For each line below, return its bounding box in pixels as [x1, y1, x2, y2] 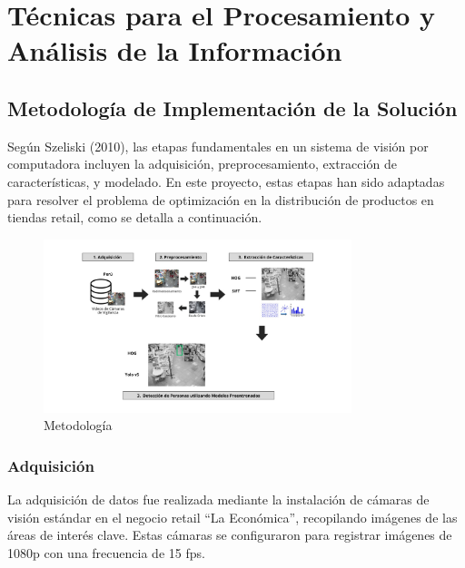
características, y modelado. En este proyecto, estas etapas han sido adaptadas [7, 171, 445, 191]
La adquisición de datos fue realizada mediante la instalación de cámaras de [7, 489, 430, 508]
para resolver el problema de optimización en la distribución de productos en [7, 190, 434, 209]
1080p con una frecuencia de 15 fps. [7, 543, 205, 562]
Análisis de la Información [7, 32, 342, 69]
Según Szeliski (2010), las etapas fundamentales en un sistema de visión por [7, 136, 429, 155]
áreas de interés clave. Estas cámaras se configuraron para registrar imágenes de [7, 525, 452, 544]
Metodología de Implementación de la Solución [7, 93, 458, 122]
